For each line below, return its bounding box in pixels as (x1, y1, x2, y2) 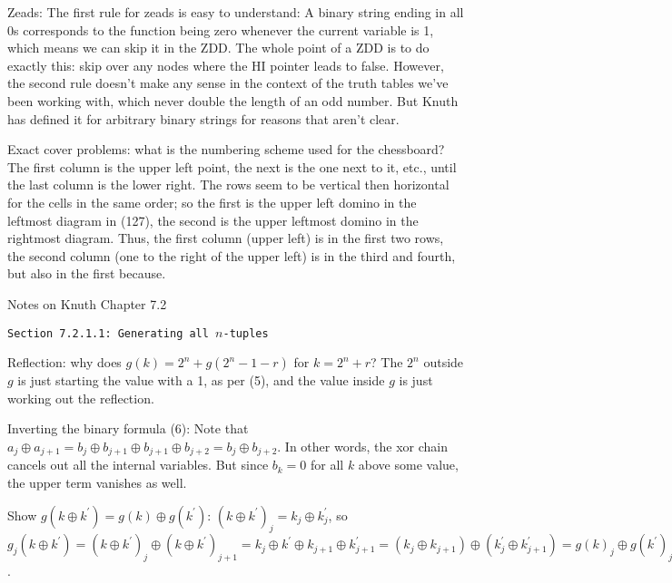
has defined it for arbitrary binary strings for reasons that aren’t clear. (7, 109, 400, 128)
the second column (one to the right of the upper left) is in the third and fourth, (7, 246, 456, 265)
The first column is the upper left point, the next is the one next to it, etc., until (7, 157, 457, 176)
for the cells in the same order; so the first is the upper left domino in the (7, 192, 417, 211)
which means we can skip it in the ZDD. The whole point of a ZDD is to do (7, 38, 430, 57)
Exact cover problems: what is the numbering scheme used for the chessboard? (7, 140, 445, 159)
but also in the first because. (7, 264, 166, 283)
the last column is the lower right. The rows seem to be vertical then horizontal (7, 175, 450, 194)
